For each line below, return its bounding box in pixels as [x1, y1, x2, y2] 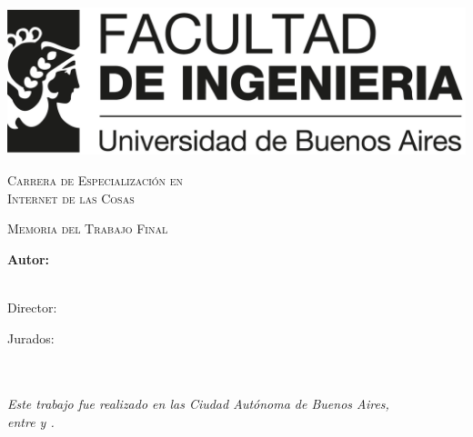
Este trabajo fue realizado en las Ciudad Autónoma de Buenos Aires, [7, 394, 389, 413]
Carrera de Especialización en [7, 171, 184, 190]
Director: [7, 297, 57, 316]
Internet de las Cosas [7, 188, 135, 207]
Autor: [7, 249, 50, 268]
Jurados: [7, 328, 55, 347]
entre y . [7, 412, 55, 431]
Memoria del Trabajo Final [7, 219, 168, 238]
